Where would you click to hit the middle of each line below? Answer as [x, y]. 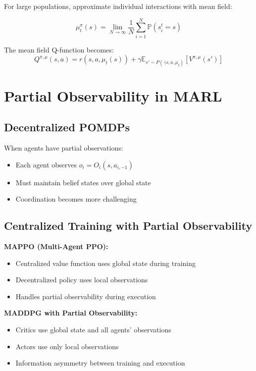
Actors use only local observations [67, 346]
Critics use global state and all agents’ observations [93, 330]
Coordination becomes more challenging [76, 199]
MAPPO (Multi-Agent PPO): [56, 246]
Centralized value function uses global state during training [106, 263]
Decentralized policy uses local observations [82, 280]
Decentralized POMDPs [67, 127]
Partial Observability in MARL [113, 95]
